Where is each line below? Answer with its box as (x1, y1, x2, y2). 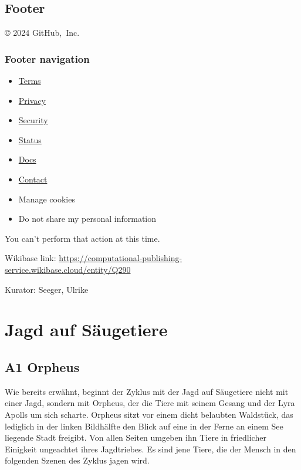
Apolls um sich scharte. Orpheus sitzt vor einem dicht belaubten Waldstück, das (5, 408, 293, 420)
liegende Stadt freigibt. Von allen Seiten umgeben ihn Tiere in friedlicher (5, 431, 266, 444)
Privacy (18, 94, 46, 106)
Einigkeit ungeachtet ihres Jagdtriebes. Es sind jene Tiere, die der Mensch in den (5, 442, 296, 455)
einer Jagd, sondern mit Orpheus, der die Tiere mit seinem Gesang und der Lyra (5, 397, 295, 409)
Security (18, 114, 48, 126)
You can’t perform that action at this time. (5, 232, 160, 244)
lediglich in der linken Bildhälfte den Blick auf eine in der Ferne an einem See (5, 420, 283, 432)
